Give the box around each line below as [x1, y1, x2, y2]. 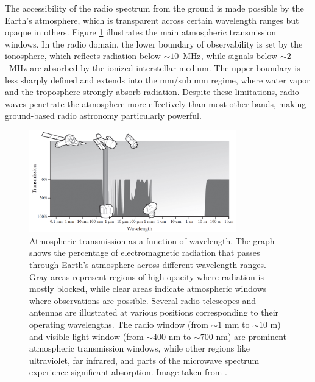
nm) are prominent [216, 330, 287, 342]
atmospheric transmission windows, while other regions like [29, 342, 250, 355]
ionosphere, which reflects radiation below [5, 49, 161, 62]
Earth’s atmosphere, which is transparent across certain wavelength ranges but [5, 13, 299, 26]
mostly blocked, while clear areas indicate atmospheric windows [29, 282, 267, 295]
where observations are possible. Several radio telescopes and [29, 294, 257, 306]
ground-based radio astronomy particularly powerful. [5, 109, 202, 122]
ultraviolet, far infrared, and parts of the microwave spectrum [29, 353, 260, 366]
